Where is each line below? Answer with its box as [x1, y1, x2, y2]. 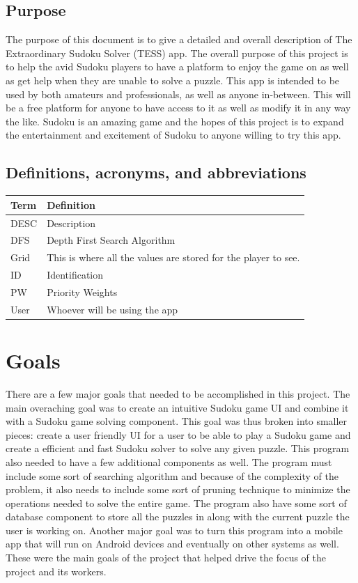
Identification [47, 267, 104, 282]
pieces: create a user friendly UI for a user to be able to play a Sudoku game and [6, 427, 351, 442]
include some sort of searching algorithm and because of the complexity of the [6, 468, 338, 483]
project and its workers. [6, 563, 107, 578]
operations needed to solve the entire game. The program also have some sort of [6, 495, 347, 510]
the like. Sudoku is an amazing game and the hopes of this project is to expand [6, 114, 344, 128]
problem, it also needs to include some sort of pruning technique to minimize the [6, 482, 350, 497]
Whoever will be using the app [47, 302, 178, 316]
